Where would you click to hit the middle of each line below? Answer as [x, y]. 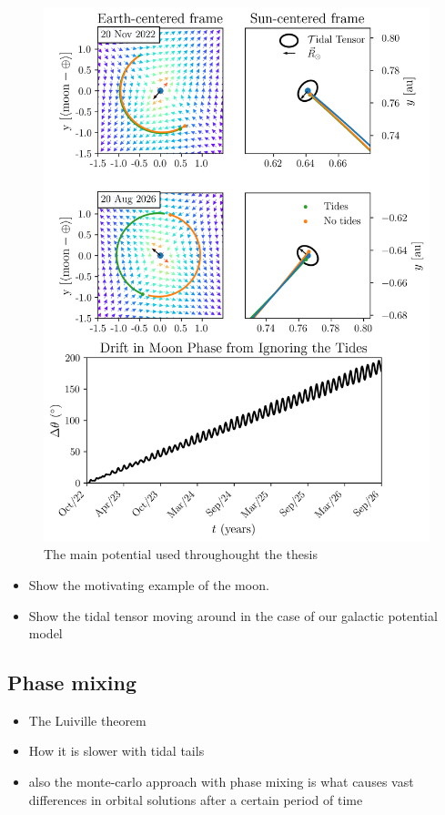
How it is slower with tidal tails [116, 751]
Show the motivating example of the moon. [149, 584]
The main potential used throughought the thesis [181, 554]
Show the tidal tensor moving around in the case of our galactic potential [233, 615]
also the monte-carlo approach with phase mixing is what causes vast [221, 782]
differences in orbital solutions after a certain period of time [196, 799]
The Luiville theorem [87, 720]
